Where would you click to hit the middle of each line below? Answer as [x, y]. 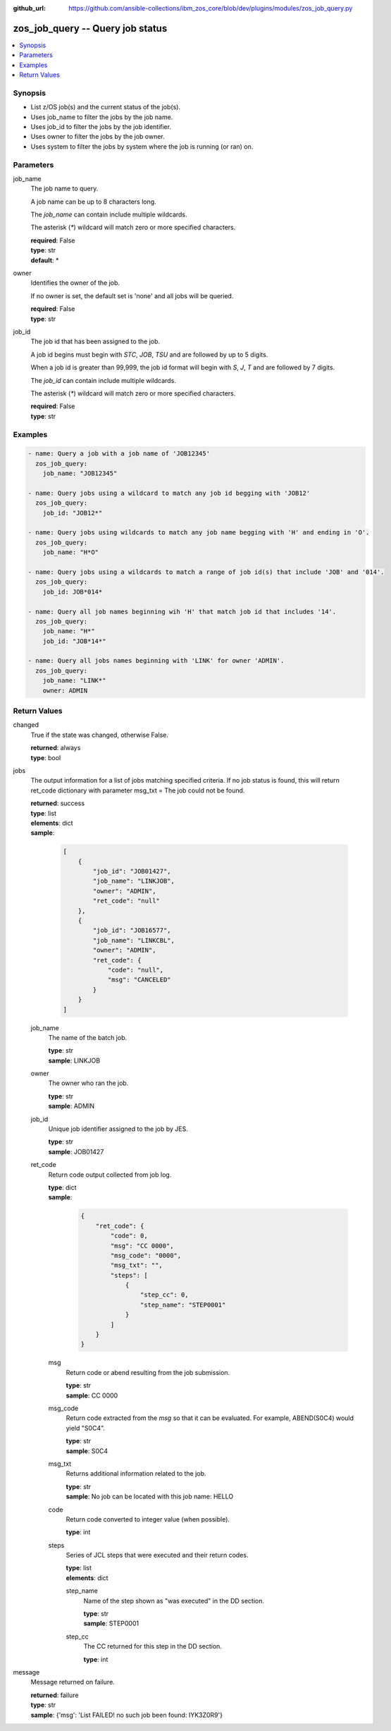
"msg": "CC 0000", [142, 1246]
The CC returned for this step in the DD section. [153, 1646]
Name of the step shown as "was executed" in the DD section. [174, 1601]
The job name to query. [64, 189]
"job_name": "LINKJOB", [134, 881]
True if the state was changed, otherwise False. [100, 735]
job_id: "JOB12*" [73, 513]
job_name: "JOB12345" [80, 473]
